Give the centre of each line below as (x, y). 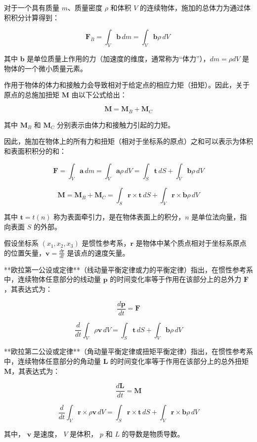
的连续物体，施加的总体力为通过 (192, 7)
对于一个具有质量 (32, 7)
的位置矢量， (25, 252)
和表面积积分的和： (35, 151)
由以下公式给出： (99, 94)
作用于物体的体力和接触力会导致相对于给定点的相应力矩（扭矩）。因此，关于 (127, 85)
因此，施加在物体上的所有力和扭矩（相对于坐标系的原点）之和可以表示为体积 (128, 141)
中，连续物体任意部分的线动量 (52, 279)
